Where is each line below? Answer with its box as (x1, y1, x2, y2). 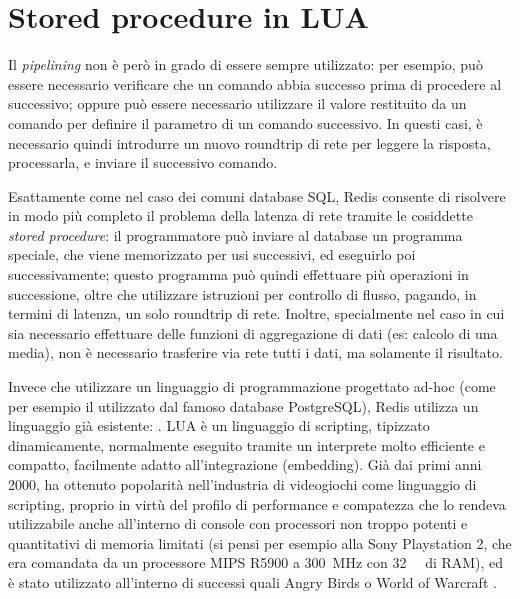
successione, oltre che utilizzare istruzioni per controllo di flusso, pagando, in (8, 283, 477, 304)
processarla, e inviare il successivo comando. (8, 152, 278, 173)
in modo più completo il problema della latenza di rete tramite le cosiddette (8, 205, 473, 226)
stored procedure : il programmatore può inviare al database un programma (8, 224, 463, 245)
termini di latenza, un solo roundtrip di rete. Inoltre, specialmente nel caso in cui (8, 303, 505, 324)
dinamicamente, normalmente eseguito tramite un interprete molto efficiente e (8, 434, 485, 455)
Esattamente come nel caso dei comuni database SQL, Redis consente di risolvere (8, 185, 506, 206)
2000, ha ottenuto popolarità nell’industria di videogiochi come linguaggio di (8, 474, 477, 494)
